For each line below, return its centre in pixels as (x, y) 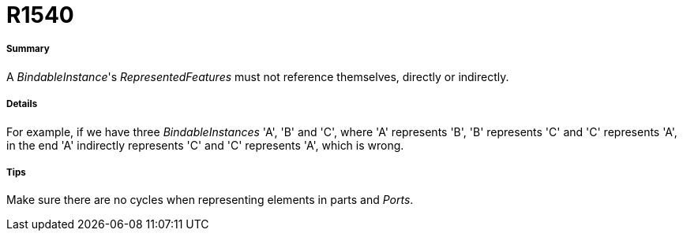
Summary (28, 49)
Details (22, 104)
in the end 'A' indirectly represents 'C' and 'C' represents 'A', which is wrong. (205, 145)
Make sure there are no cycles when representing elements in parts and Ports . (210, 200)
